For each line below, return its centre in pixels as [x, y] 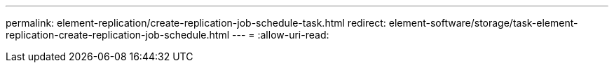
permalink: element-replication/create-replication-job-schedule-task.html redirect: [196, 23]
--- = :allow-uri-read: [281, 35]
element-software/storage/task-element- [483, 23]
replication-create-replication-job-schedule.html [118, 35]
